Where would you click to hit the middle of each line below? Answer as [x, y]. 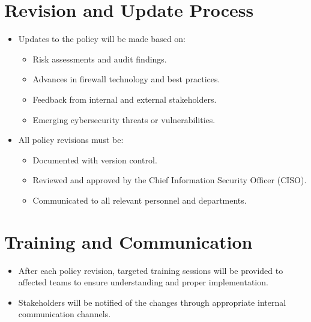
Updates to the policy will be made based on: [102, 39]
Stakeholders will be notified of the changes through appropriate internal [152, 302]
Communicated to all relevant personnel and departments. [140, 200]
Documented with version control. [95, 159]
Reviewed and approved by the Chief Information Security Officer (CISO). [170, 180]
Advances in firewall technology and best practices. [126, 79]
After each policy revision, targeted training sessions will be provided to [151, 270]
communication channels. [65, 314]
